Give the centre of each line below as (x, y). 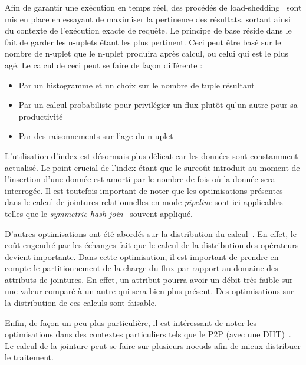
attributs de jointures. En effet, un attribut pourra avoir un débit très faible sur (149, 279)
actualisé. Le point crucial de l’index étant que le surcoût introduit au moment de (152, 167)
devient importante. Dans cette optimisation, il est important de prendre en (142, 256)
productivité (41, 116)
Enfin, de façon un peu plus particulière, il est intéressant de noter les (131, 322)
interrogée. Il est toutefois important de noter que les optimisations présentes (144, 190)
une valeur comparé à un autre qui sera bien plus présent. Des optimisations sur (149, 291)
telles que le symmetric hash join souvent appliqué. (99, 213)
